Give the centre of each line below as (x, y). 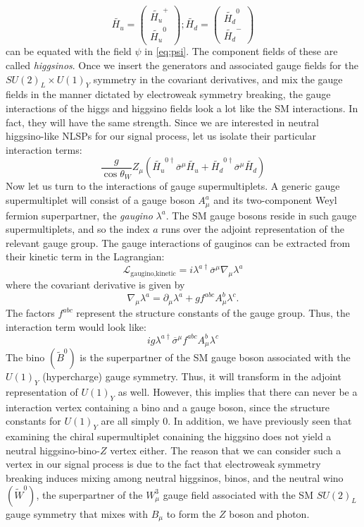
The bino (25, 357)
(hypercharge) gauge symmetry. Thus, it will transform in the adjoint (192, 376)
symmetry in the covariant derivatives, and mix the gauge (218, 79)
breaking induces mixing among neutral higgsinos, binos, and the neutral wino (175, 477)
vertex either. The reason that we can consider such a (226, 450)
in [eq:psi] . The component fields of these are (241, 51)
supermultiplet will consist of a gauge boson (100, 200)
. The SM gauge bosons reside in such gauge (261, 215)
